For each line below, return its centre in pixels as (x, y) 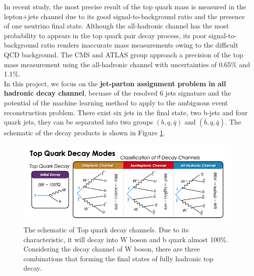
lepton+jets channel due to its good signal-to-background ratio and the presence (124, 16)
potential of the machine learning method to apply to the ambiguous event (116, 102)
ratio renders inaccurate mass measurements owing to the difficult (139, 45)
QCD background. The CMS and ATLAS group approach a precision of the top (124, 54)
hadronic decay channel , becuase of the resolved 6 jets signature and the (117, 93)
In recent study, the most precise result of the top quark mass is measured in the (125, 6)
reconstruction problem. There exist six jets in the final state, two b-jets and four (126, 112)
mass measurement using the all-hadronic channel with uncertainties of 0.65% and (127, 64)
